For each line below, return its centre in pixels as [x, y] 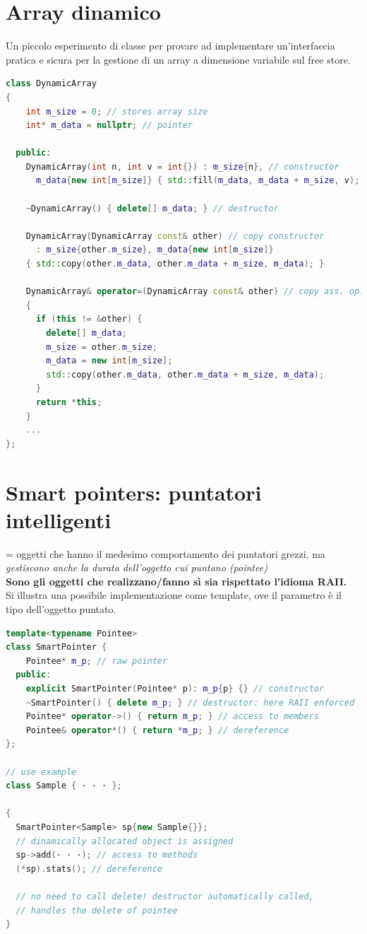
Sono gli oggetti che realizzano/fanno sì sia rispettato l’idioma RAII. [176, 581]
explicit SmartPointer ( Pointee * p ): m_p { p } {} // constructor [175, 689]
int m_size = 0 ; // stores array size [117, 111]
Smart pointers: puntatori [134, 492]
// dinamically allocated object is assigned [125, 841]
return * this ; [69, 402]
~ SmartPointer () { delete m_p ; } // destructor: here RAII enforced [190, 702]
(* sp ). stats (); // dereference [89, 869]
